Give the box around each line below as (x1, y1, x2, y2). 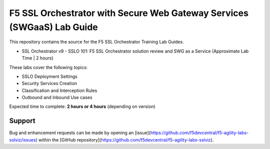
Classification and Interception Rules (21, 87, 97, 93)
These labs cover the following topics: (9, 64, 88, 70)
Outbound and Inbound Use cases (21, 94, 92, 100)
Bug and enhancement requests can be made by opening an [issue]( (9, 130, 151, 136)
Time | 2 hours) (21, 55, 53, 61)
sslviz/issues (9, 136, 36, 142)
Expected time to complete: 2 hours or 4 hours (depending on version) (9, 103, 155, 109)
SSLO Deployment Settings (21, 73, 77, 79)
